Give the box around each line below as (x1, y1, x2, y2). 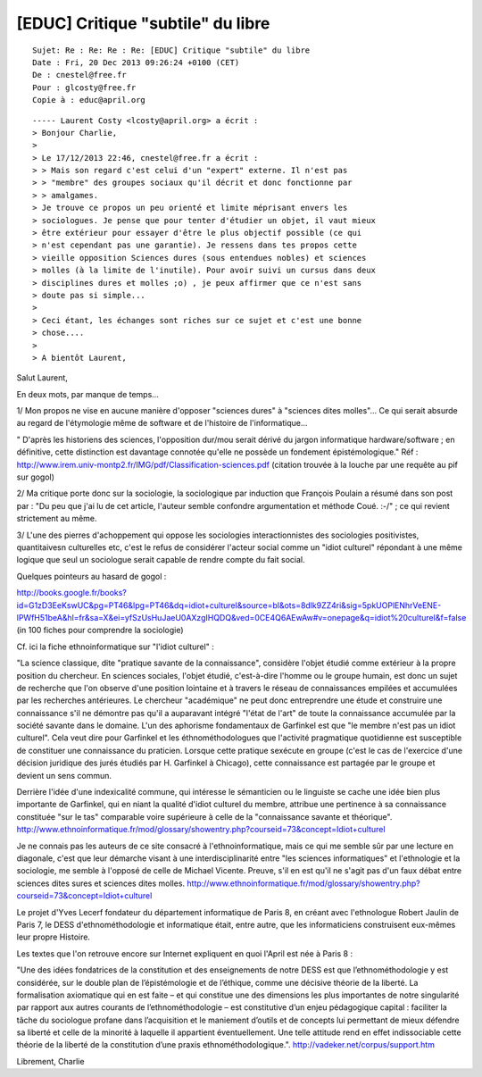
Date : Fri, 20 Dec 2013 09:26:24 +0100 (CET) (32, 57, 240, 67)
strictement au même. (16, 513, 97, 524)
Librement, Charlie (16, 1056, 85, 1066)
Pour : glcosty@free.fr (32, 82, 137, 93)
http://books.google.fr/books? (16, 588, 127, 598)
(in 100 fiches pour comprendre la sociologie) (16, 625, 184, 636)
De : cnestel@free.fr (32, 70, 127, 80)
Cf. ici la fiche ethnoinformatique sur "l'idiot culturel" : (16, 641, 214, 652)
